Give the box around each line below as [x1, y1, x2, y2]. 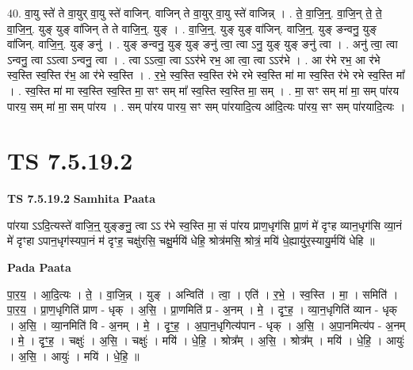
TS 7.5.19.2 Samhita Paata [7, 190, 156, 207]
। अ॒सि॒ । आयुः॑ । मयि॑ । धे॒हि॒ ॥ [7, 348, 140, 364]
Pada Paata [7, 259, 71, 276]
